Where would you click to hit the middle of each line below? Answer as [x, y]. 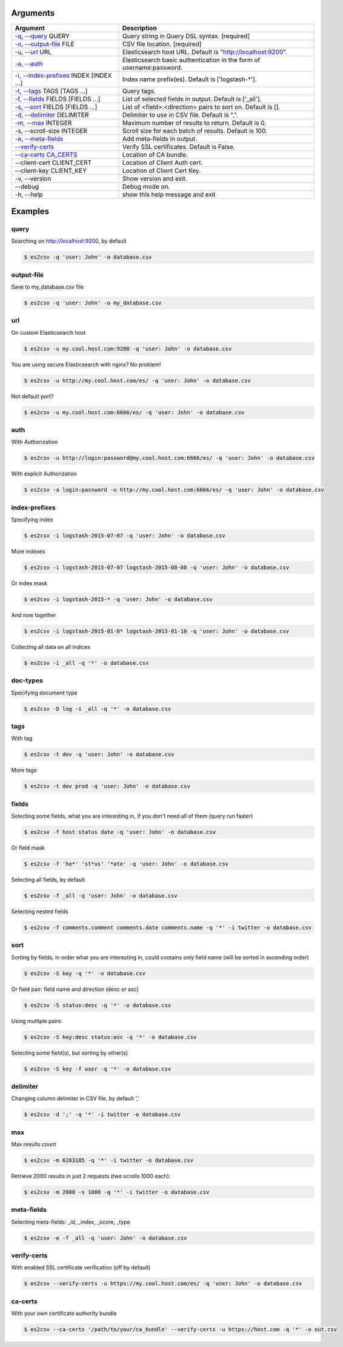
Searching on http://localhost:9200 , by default [69, 241]
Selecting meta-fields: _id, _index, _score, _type [71, 1221]
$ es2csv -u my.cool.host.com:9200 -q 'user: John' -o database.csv [128, 348]
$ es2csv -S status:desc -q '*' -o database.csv [98, 1005]
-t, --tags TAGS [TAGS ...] [51, 91]
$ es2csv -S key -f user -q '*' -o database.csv [98, 1069]
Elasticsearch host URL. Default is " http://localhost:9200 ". [205, 52]
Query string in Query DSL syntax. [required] [186, 36]
